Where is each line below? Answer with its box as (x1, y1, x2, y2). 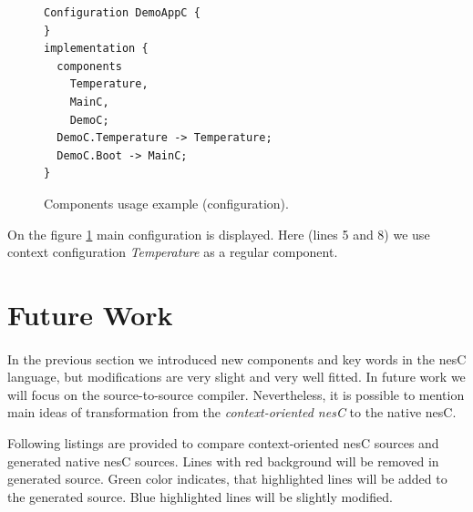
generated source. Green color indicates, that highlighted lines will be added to (7, 469, 447, 488)
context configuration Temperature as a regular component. (7, 242, 338, 261)
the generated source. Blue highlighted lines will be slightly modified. (7, 486, 393, 506)
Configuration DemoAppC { (44, 6, 201, 19)
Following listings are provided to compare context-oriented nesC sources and (7, 434, 439, 453)
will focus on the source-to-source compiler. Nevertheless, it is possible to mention (7, 384, 465, 404)
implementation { (44, 42, 149, 56)
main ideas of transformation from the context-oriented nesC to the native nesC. (7, 403, 457, 422)
